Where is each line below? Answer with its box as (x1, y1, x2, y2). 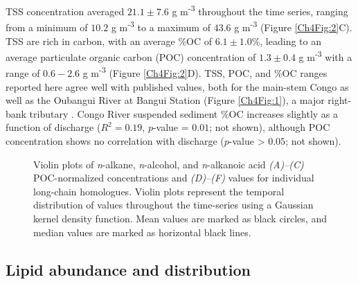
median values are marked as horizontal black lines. (33, 224, 251, 239)
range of (6, 66, 40, 80)
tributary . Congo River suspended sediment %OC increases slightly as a (29, 106, 339, 121)
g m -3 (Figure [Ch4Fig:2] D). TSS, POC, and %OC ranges (82, 64, 328, 80)
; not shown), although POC (209, 120, 330, 134)
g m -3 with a (298, 48, 352, 64)
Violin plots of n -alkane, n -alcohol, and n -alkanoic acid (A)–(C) (33, 157, 304, 171)
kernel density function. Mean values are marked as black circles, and (33, 211, 327, 225)
